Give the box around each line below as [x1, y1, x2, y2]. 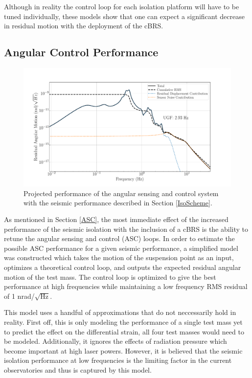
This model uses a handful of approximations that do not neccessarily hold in [4, 307, 236, 317]
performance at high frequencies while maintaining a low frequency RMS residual [4, 281, 248, 291]
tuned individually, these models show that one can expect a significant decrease [4, 11, 245, 21]
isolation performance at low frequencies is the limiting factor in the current [4, 355, 232, 365]
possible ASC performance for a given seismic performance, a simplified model [4, 243, 238, 253]
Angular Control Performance [4, 44, 159, 60]
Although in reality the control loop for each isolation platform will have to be [4, 1, 239, 11]
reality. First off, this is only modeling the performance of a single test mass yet [4, 316, 243, 327]
